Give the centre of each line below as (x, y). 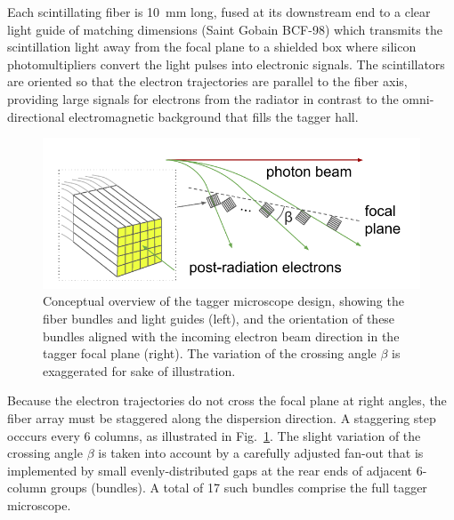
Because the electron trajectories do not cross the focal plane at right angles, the (227, 400)
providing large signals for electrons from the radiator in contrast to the (203, 98)
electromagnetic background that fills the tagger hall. (214, 116)
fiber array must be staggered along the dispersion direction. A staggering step (222, 417)
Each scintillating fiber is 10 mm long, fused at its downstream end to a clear (219, 12)
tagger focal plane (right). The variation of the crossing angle (210, 353)
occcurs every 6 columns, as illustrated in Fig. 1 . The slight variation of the (214, 435)
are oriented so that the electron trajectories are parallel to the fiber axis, (207, 81)
